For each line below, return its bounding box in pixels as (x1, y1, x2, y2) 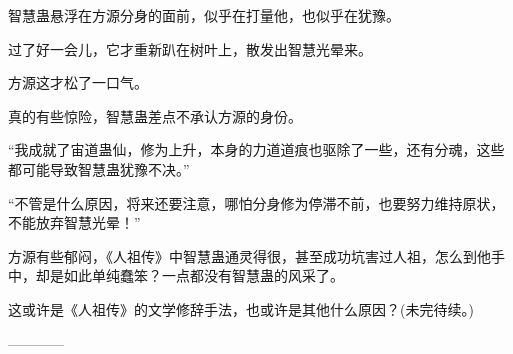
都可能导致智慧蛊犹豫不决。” (8, 158, 190, 179)
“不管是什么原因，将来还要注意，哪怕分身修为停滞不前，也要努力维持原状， (8, 192, 505, 213)
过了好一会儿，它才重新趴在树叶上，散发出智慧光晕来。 (8, 38, 372, 59)
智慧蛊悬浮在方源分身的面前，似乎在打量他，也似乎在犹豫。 (8, 5, 400, 25)
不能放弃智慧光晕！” (8, 212, 141, 233)
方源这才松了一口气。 (8, 72, 148, 93)
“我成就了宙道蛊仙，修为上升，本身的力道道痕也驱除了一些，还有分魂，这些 (8, 139, 505, 160)
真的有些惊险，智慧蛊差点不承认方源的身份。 (8, 105, 302, 126)
